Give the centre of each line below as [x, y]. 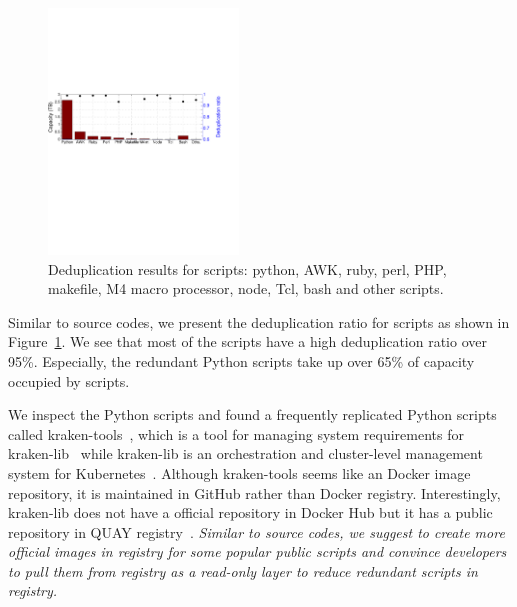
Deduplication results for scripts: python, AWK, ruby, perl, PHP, [247, 268]
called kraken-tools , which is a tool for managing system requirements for [236, 433]
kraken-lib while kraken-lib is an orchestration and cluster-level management [245, 453]
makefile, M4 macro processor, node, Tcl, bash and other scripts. [246, 288]
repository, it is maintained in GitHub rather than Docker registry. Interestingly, [254, 492]
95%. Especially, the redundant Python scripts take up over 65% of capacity [241, 360]
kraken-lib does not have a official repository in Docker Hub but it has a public [250, 512]
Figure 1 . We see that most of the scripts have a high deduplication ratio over [247, 341]
